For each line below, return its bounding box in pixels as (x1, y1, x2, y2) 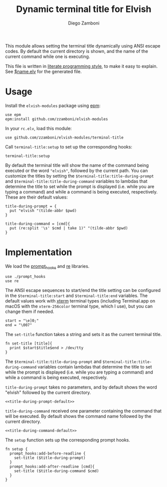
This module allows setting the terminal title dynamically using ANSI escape (5, 42, 161, 48)
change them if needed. (5, 308, 54, 314)
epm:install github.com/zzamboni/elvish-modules (5, 116, 108, 121)
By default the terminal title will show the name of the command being (5, 162, 149, 168)
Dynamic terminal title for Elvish (16, 3, 152, 15)
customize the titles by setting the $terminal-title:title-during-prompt (5, 172, 154, 178)
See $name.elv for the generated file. (5, 68, 82, 74)
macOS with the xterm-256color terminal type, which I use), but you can (5, 303, 153, 309)
